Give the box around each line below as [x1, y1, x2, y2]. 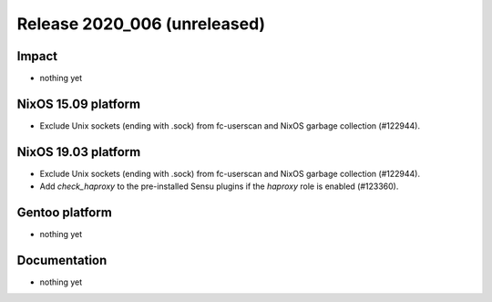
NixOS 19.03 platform [16, 144, 141, 160]
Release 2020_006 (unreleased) [16, 14, 266, 34]
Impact [16, 48, 58, 64]
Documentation [16, 252, 108, 268]
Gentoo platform [16, 205, 113, 221]
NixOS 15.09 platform [16, 96, 141, 111]
